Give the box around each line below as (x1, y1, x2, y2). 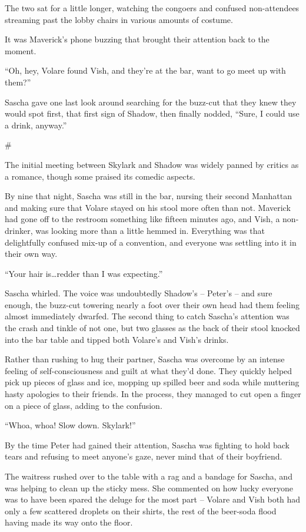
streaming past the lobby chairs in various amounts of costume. (5, 13, 233, 25)
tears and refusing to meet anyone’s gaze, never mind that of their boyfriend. (5, 450, 282, 462)
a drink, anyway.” (5, 118, 67, 131)
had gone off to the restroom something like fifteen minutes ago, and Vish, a (5, 213, 280, 225)
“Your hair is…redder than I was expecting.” (5, 267, 163, 279)
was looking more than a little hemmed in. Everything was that (35, 224, 265, 236)
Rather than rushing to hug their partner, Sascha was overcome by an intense (5, 353, 285, 365)
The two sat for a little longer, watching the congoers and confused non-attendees (5, 2, 300, 14)
